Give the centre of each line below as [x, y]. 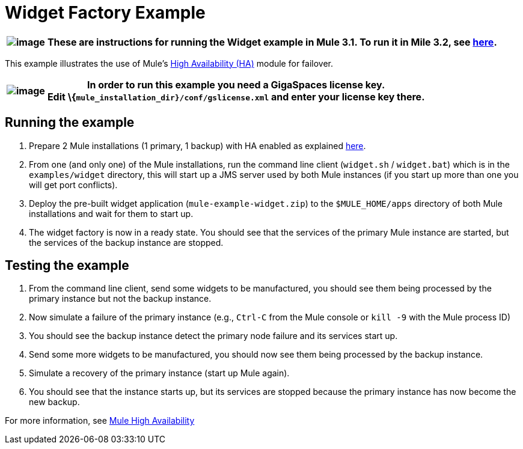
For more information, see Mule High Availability [100, 421]
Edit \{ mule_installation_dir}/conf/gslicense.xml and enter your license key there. [236, 96]
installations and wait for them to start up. [111, 213]
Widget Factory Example [105, 13]
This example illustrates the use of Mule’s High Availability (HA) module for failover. [169, 63]
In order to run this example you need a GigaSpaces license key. [236, 84]
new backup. [54, 402]
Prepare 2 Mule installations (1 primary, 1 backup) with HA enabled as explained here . [197, 145]
